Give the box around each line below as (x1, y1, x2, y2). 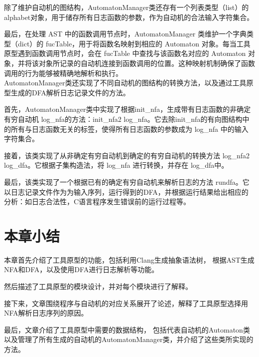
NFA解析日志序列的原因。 (4, 308, 88, 318)
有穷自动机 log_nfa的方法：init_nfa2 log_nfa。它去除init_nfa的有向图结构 (4, 113, 243, 124)
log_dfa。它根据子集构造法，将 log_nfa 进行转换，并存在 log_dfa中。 (4, 160, 229, 170)
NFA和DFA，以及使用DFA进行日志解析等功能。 (4, 264, 159, 275)
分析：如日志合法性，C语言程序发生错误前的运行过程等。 (4, 196, 191, 207)
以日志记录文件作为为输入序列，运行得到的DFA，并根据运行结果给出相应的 (4, 186, 249, 197)
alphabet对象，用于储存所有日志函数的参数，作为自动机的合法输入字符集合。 (4, 11, 254, 22)
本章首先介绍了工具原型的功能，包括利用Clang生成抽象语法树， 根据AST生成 (4, 254, 255, 265)
